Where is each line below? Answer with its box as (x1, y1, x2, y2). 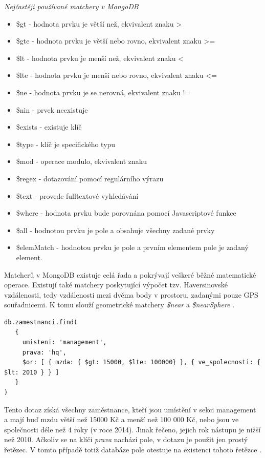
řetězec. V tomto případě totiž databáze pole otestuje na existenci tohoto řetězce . (4, 444, 262, 454)
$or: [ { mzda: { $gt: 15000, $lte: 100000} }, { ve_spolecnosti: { (22, 359, 261, 366)
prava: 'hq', (22, 348, 67, 356)
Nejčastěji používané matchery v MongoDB (4, 1, 139, 11)
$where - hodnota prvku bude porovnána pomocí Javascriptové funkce (16, 207, 236, 218)
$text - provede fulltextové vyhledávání (16, 190, 139, 201)
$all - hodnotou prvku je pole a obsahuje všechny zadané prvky (16, 224, 215, 235)
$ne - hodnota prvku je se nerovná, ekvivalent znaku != (16, 87, 191, 97)
